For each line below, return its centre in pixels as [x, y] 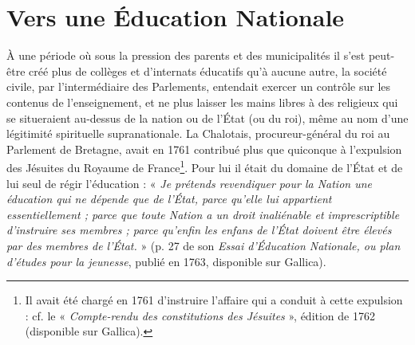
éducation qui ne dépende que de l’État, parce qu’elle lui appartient [169, 199]
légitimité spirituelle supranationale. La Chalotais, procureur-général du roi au [198, 133]
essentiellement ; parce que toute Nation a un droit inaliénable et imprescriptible [203, 214]
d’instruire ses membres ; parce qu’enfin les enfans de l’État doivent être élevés [199, 230]
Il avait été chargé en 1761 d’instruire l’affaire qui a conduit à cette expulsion [214, 300]
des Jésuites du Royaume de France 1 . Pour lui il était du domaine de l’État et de [205, 166]
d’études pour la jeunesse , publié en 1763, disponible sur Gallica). [166, 261]
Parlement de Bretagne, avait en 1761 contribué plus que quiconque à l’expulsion [204, 149]
